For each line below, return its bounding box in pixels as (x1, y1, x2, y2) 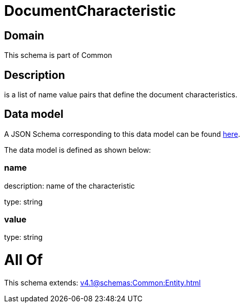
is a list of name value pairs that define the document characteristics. (4, 90, 237, 99)
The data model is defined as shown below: (4, 145, 151, 154)
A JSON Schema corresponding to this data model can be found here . (4, 129, 240, 138)
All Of (4, 251, 43, 269)
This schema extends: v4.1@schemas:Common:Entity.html (4, 278, 201, 287)
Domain (4, 29, 45, 42)
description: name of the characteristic (4, 181, 135, 190)
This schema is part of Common (4, 51, 112, 60)
